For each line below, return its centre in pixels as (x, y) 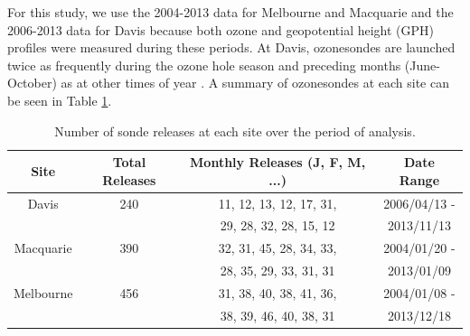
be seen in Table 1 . (60, 100)
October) (32, 83)
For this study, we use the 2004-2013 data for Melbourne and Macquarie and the (230, 12)
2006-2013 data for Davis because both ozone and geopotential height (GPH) (221, 29)
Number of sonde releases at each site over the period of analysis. (235, 131)
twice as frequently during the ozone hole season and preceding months (204, 65)
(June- (422, 65)
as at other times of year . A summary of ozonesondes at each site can (255, 83)
